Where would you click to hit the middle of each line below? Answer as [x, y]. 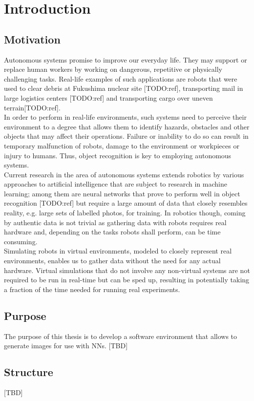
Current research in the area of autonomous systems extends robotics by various [124, 174]
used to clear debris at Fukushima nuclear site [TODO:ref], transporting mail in [124, 88]
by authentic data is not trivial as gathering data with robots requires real [115, 222]
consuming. [21, 241]
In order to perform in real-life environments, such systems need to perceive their [125, 117]
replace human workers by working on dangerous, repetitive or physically [113, 69]
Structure [29, 372]
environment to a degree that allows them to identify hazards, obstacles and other [127, 126]
